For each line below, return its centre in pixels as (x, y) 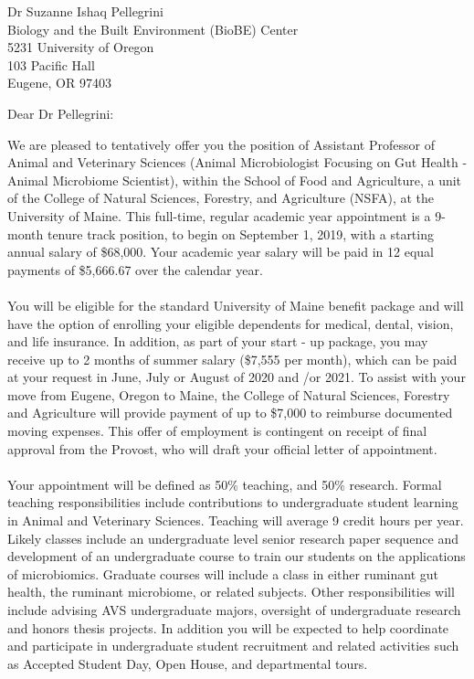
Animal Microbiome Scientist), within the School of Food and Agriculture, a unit (235, 180)
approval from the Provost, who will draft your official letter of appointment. (222, 448)
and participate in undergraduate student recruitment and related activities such (233, 646)
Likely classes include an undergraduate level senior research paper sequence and (233, 538)
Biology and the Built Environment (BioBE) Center (153, 29)
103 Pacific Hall (51, 64)
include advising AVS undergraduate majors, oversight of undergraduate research (234, 610)
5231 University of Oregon (81, 47)
